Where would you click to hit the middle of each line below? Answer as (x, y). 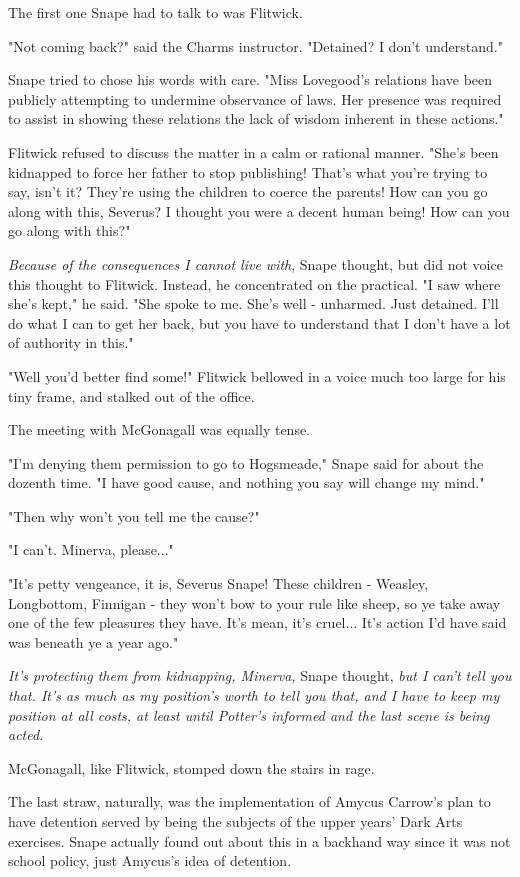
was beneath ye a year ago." (93, 641)
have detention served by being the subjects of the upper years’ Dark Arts (235, 821)
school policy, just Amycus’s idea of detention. (150, 860)
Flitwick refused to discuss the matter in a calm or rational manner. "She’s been (253, 151)
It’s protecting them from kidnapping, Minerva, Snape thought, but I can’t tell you (260, 675)
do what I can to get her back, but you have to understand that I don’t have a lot (259, 322)
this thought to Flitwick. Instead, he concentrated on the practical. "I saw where (254, 283)
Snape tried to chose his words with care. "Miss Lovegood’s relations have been (250, 79)
